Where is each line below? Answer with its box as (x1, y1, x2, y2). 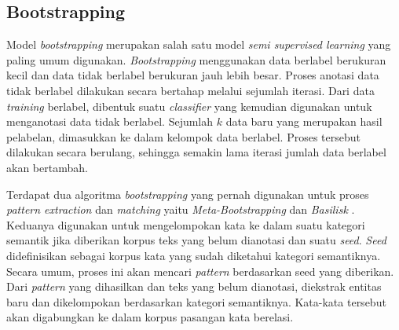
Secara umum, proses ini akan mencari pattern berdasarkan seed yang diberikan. (6, 262, 394, 279)
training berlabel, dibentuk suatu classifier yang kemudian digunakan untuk (6, 97, 372, 114)
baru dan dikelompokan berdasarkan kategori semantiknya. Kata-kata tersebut (6, 293, 386, 310)
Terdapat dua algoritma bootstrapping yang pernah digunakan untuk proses (6, 185, 369, 202)
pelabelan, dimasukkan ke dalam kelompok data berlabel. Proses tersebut (6, 128, 361, 145)
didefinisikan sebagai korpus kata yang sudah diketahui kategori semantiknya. (6, 247, 381, 263)
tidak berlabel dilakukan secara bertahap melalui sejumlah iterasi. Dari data (6, 82, 375, 98)
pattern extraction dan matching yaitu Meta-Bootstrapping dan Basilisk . (6, 201, 355, 218)
